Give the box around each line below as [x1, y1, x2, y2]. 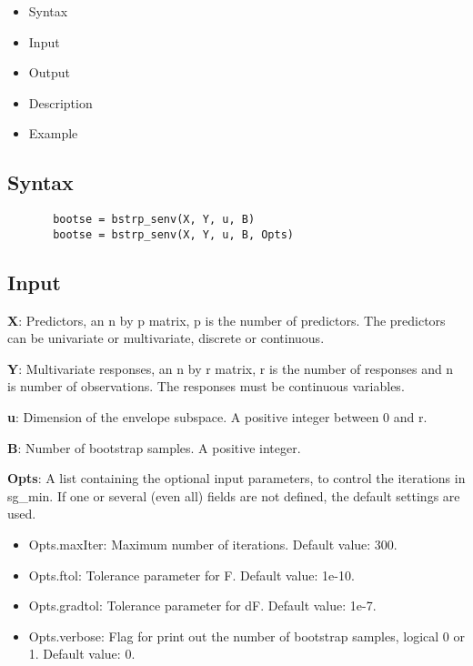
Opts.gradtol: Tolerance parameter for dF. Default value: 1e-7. [28, 596, 377, 615]
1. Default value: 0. [28, 644, 136, 663]
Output [28, 63, 70, 82]
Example [28, 124, 78, 143]
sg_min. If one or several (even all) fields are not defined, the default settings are [7, 486, 460, 505]
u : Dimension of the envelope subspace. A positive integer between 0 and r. [7, 408, 428, 427]
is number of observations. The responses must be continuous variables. [7, 377, 405, 396]
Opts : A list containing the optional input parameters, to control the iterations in [7, 469, 466, 488]
